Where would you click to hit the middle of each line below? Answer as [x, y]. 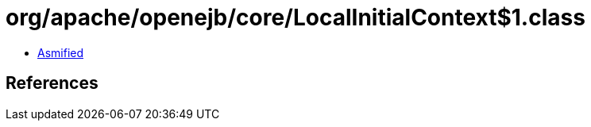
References [52, 83]
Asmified [61, 52]
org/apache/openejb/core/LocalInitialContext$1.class [295, 17]
